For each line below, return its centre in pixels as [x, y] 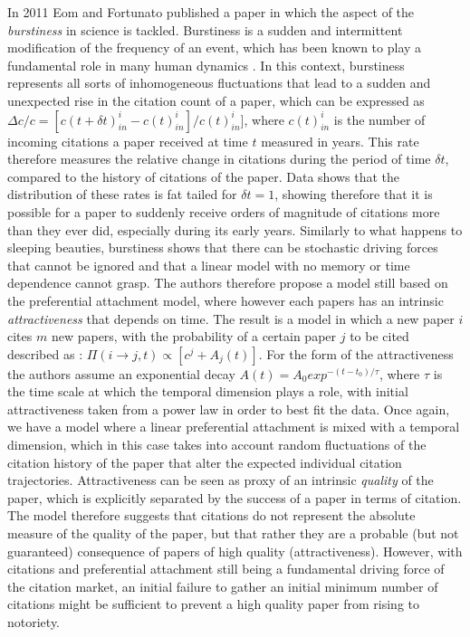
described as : [45, 353]
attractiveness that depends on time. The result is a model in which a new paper [231, 318]
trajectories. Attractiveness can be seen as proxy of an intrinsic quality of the [221, 480]
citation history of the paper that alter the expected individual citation [205, 462]
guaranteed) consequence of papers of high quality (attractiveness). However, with [235, 551]
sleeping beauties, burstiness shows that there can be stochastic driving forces [223, 247]
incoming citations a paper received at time [128, 141]
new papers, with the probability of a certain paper [194, 336]
